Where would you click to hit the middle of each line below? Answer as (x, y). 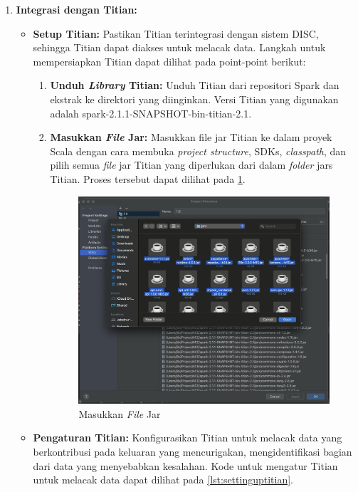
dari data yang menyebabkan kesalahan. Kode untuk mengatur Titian (185, 465)
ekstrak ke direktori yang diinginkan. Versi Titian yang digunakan (194, 99)
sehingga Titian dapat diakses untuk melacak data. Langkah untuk (179, 47)
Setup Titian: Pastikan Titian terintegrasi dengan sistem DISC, (176, 33)
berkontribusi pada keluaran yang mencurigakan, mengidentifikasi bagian (193, 451)
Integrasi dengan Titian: (77, 9)
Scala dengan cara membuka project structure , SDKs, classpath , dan (198, 151)
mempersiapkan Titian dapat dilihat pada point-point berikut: (169, 61)
